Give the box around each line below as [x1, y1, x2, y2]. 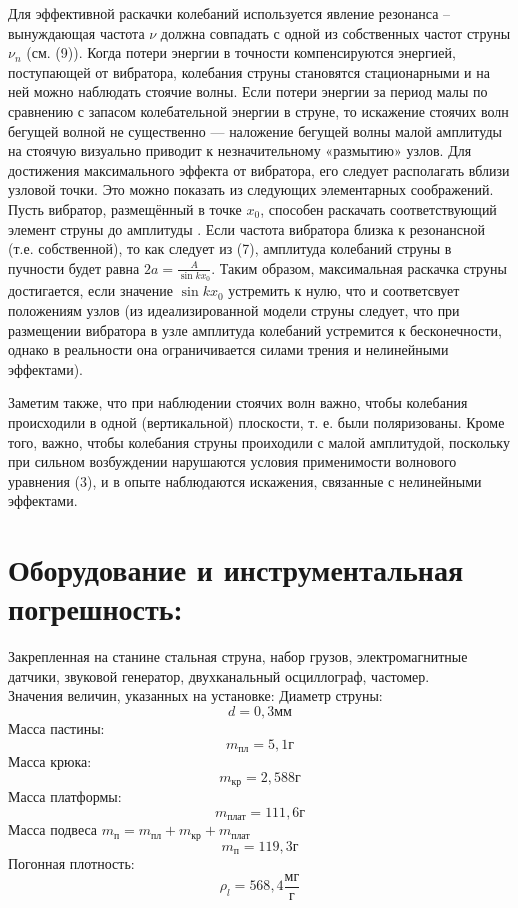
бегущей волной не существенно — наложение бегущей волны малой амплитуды [8, 120, 502, 141]
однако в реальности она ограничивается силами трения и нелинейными [8, 339, 449, 360]
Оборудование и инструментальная [8, 549, 464, 590]
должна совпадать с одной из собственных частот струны [160, 22, 511, 43]
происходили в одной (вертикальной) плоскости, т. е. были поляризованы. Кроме [8, 412, 505, 432]
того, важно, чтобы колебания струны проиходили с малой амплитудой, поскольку [8, 431, 510, 452]
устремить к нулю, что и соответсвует [228, 280, 460, 301]
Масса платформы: [8, 786, 122, 807]
